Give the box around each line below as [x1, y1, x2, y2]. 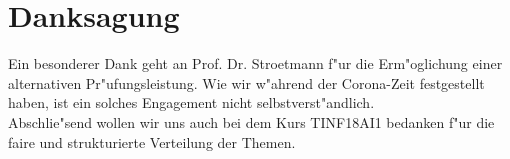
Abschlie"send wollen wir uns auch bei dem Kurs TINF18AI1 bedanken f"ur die [8, 111, 495, 132]
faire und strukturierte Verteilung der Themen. [8, 131, 296, 152]
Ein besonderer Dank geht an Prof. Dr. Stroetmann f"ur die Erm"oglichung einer [8, 53, 503, 74]
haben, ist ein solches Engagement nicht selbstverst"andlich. [8, 92, 375, 113]
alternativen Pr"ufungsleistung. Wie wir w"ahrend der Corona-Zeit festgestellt [8, 72, 485, 93]
